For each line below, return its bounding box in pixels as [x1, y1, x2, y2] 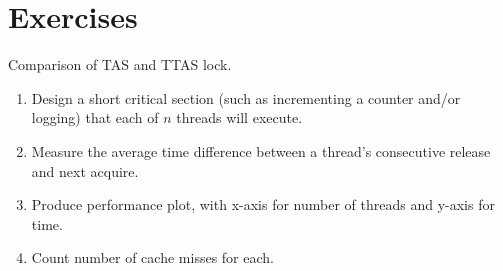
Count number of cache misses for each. [31, 247, 274, 268]
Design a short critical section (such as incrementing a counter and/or [31, 87, 461, 108]
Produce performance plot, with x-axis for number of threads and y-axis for [31, 194, 495, 215]
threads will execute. [176, 107, 303, 128]
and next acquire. [31, 160, 139, 181]
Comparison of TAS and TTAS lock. [8, 54, 232, 75]
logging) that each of [31, 107, 159, 128]
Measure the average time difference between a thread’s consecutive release [31, 140, 491, 161]
